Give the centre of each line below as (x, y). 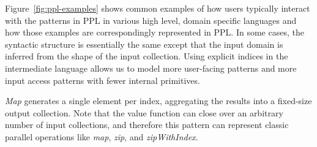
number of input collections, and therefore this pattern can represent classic (147, 125)
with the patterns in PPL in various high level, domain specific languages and (151, 20)
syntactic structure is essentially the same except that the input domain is (144, 44)
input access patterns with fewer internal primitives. (103, 80)
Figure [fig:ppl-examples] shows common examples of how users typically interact (158, 8)
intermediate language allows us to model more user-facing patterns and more (151, 68)
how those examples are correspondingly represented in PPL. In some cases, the (155, 32)
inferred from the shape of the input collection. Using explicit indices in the (147, 56)
